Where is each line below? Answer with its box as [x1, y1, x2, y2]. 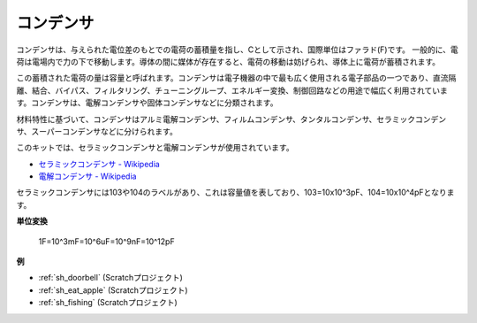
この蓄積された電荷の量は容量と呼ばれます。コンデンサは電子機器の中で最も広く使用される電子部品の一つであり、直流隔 [16, 73, 457, 83]
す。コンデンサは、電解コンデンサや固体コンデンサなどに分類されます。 [16, 97, 278, 108]
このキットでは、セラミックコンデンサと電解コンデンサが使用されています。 [16, 142, 295, 153]
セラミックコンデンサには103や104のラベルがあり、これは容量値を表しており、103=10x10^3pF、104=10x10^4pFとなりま [16, 187, 455, 198]
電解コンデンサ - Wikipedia [38, 171, 137, 181]
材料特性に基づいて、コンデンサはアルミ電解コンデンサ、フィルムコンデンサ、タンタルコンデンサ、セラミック [16, 113, 416, 124]
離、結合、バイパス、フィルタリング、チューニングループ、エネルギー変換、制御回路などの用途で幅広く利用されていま [16, 85, 448, 96]
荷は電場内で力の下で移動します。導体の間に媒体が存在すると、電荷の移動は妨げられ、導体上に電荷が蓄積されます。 [16, 56, 441, 66]
